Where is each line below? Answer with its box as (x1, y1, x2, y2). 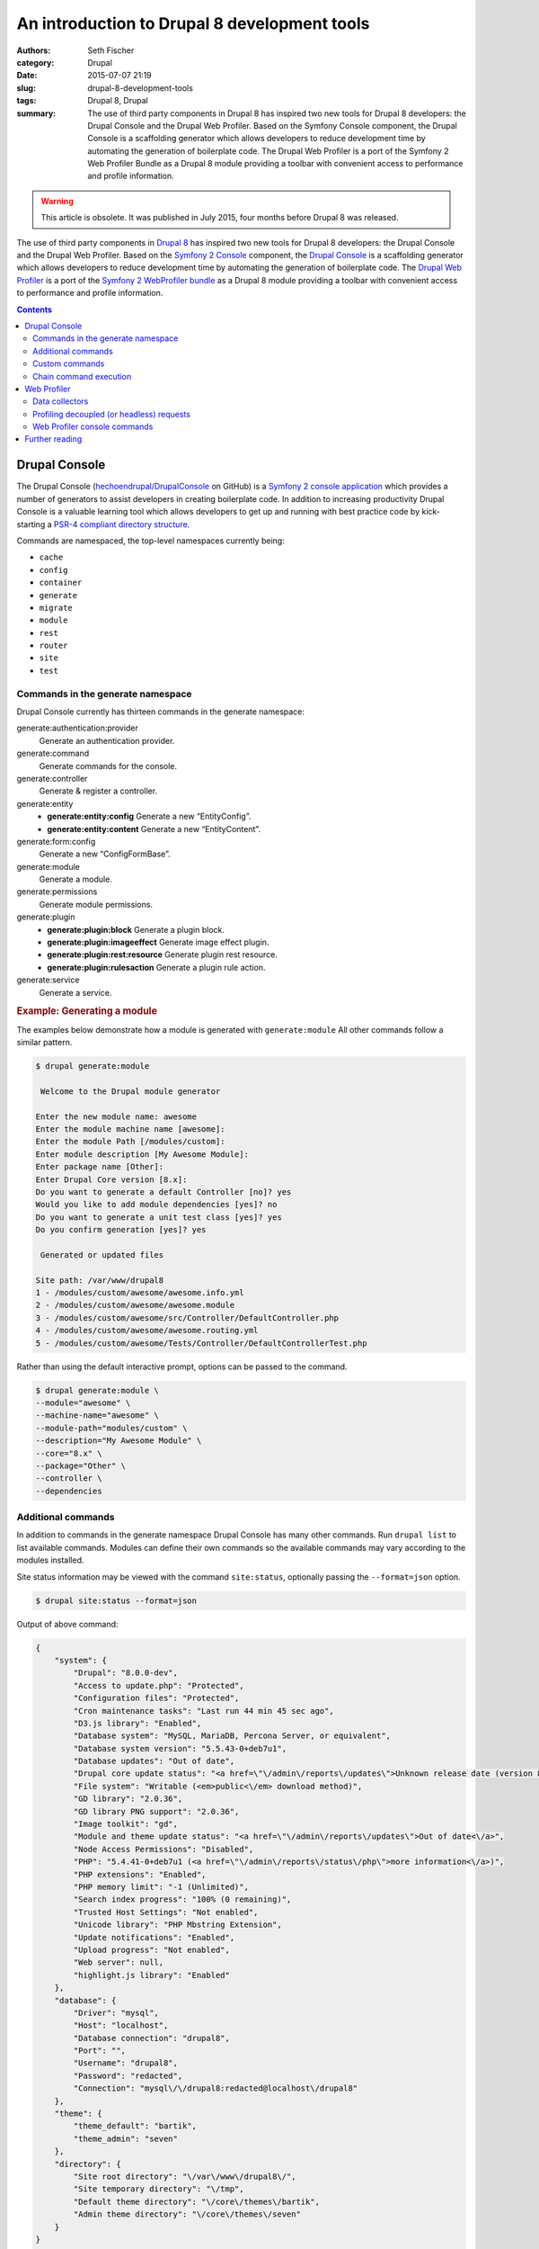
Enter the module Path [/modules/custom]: (35, 1136, 225, 1147)
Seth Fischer (87, 45, 135, 56)
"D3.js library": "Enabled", (73, 1718, 202, 1728)
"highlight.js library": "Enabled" (73, 1970, 231, 1980)
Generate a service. (39, 987, 112, 998)
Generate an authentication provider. (39, 735, 175, 746)
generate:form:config (16, 836, 96, 847)
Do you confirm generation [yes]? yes (35, 1224, 207, 1235)
